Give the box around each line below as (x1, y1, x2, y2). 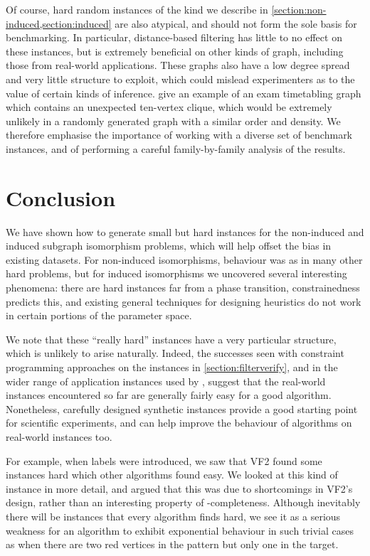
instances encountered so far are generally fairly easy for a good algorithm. (6, 387, 332, 402)
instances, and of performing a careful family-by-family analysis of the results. (6, 141, 346, 156)
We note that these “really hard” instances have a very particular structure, (6, 331, 337, 346)
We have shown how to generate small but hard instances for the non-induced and (6, 224, 364, 239)
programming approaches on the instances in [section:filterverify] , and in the (6, 360, 338, 374)
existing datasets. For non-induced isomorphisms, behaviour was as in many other (6, 252, 363, 267)
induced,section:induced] (6, 16, 112, 31)
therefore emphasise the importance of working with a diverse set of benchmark (6, 127, 353, 142)
